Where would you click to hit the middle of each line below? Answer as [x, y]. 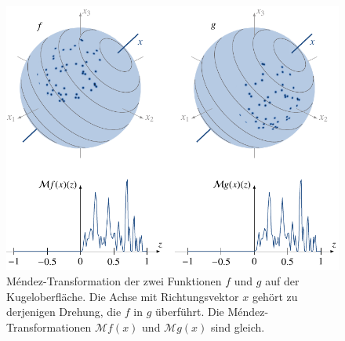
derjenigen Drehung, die [64, 312]
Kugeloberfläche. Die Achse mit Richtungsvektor [123, 296]
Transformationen [49, 326]
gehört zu [275, 296]
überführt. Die [190, 312]
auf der [282, 280]
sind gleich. [238, 326]
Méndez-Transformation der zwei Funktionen [114, 280]
